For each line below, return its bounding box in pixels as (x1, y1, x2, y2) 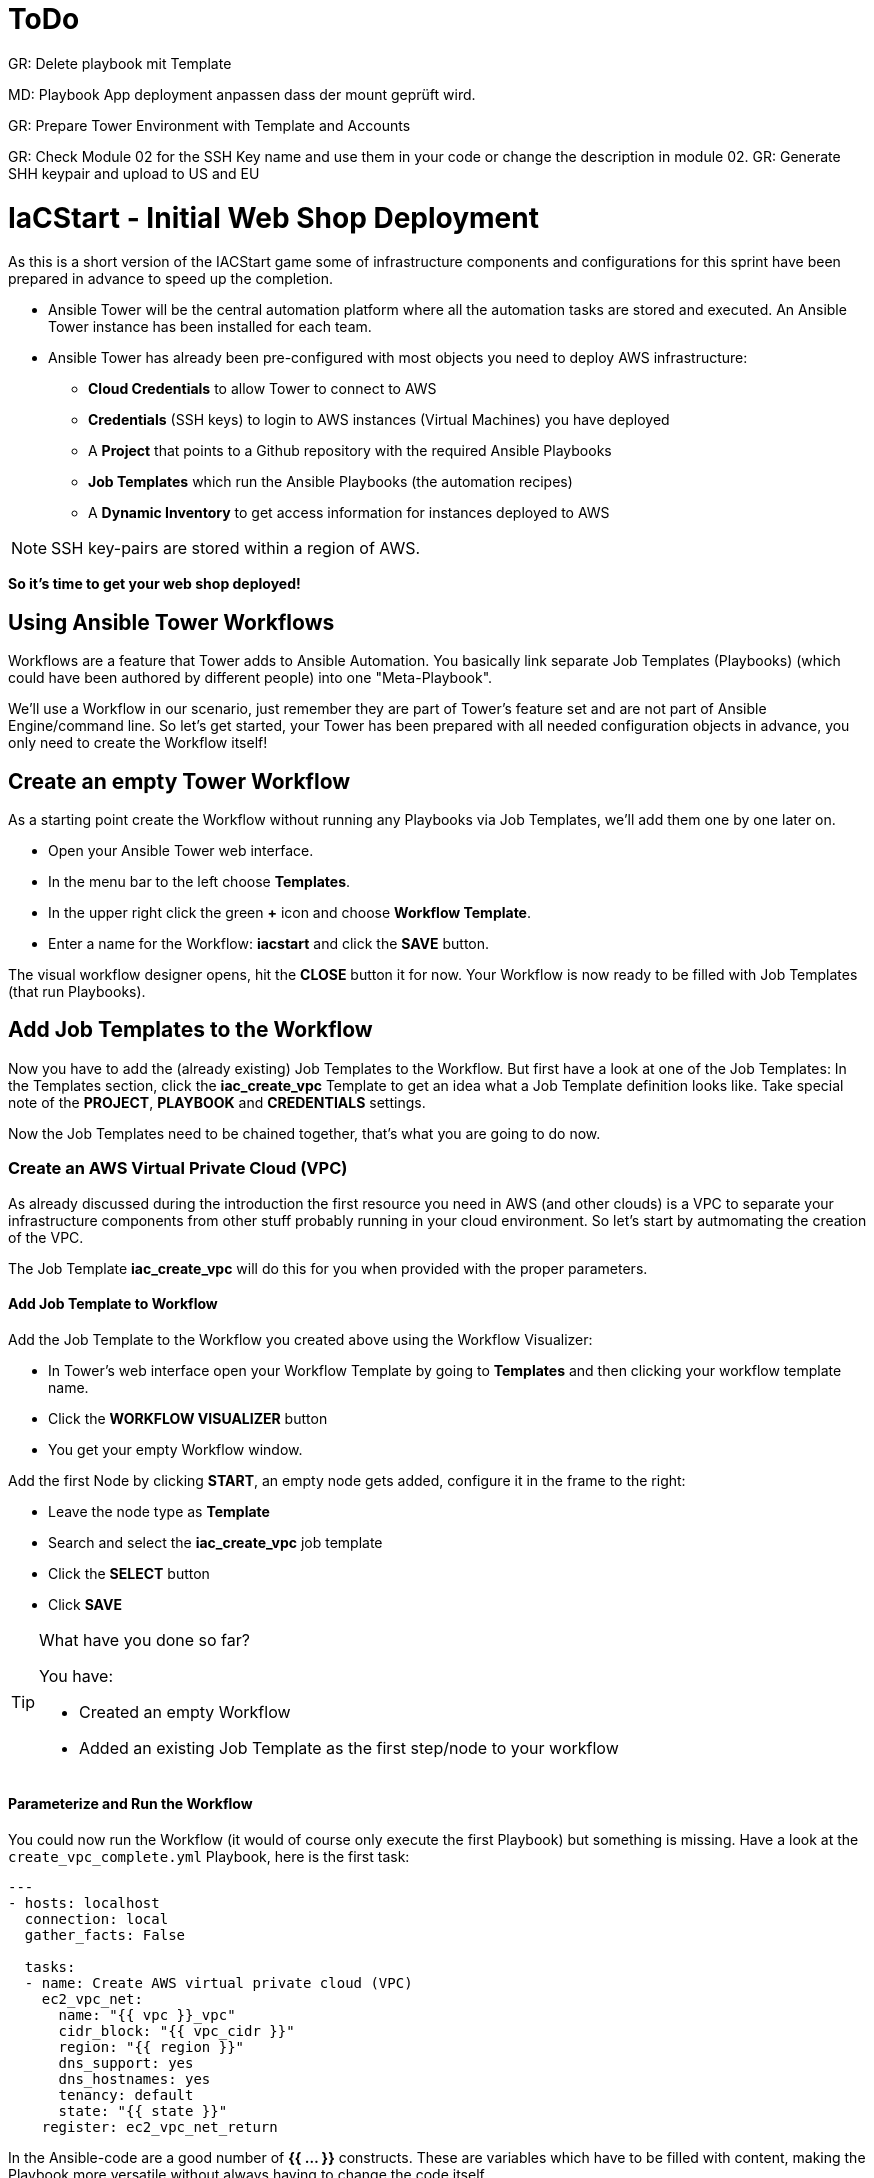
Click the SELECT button (48, 1564, 210, 1582)
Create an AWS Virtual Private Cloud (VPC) (8, 1158, 348, 1179)
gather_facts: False (24, 1926, 186, 1943)
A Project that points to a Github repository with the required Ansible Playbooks (88, 442, 612, 460)
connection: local (24, 1910, 169, 1927)
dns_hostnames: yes (58, 2070, 211, 2087)
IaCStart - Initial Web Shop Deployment (8, 200, 539, 235)
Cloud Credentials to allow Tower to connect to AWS (88, 380, 437, 398)
